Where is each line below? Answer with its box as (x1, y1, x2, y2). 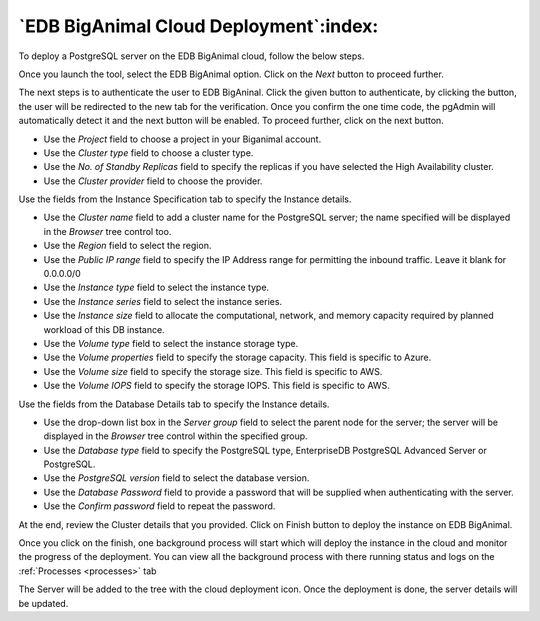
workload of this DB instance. (43, 323, 165, 335)
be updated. (18, 597, 69, 609)
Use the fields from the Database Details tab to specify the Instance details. (18, 398, 330, 410)
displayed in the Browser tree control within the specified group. (43, 430, 309, 442)
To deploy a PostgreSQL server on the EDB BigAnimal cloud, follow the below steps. (18, 50, 365, 62)
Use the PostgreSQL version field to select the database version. (43, 472, 310, 484)
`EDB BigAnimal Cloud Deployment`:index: (18, 15, 379, 37)
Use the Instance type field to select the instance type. (43, 281, 270, 294)
